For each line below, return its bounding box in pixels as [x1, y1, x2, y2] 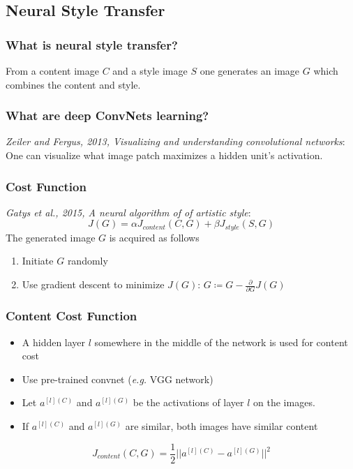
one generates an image [200, 64, 300, 77]
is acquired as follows [109, 230, 200, 244]
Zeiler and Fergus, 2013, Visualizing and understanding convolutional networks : [6, 134, 345, 149]
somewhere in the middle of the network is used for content [94, 334, 348, 349]
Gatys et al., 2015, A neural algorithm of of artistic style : [6, 204, 251, 219]
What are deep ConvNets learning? [6, 107, 209, 124]
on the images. [253, 395, 315, 410]
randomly [67, 253, 108, 268]
